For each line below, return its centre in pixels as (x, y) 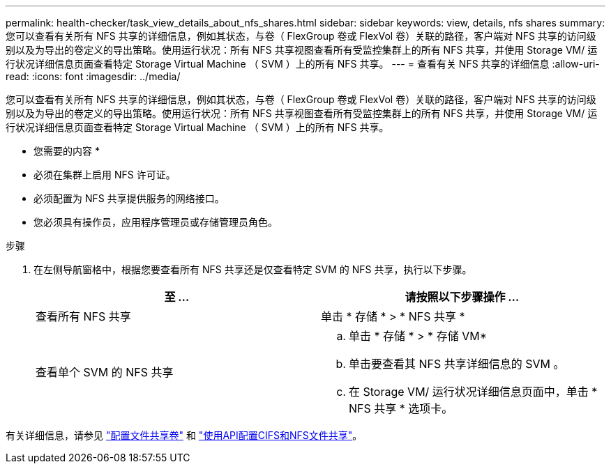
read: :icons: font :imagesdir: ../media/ (93, 76)
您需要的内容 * (67, 151)
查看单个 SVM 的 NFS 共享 (105, 372)
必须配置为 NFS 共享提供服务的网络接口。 (129, 198)
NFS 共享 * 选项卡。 (401, 408)
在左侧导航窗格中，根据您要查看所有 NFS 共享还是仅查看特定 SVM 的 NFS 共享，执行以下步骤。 (253, 269)
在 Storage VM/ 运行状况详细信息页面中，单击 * (473, 392)
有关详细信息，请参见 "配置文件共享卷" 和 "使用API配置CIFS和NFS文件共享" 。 (184, 435)
